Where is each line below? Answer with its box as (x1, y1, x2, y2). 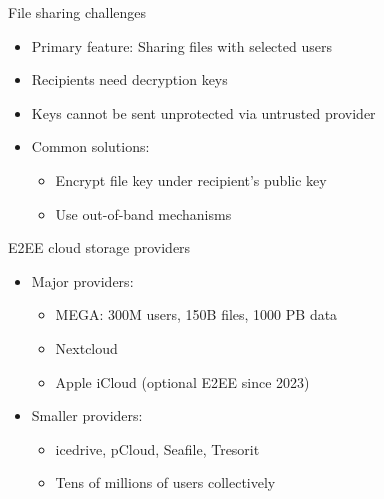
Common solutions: (31, 136, 150, 157)
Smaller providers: (31, 405, 143, 426)
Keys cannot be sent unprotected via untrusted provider (31, 102, 376, 123)
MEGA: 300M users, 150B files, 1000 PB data (55, 304, 338, 325)
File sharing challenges (8, 2, 147, 22)
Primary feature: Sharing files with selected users (31, 35, 332, 56)
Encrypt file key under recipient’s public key (55, 169, 327, 190)
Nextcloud (55, 337, 118, 358)
